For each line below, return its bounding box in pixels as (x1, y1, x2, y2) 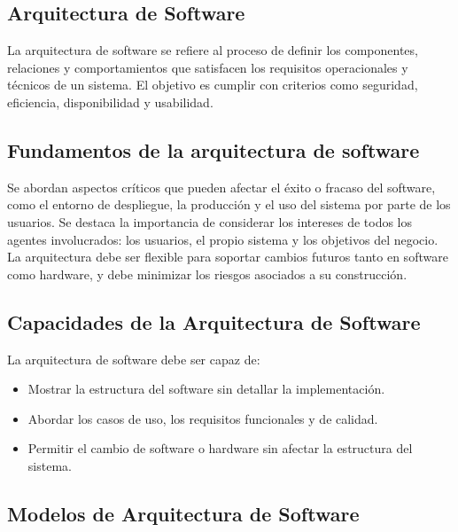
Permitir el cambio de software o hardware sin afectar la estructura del (27, 439, 413, 458)
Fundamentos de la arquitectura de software (7, 136, 420, 163)
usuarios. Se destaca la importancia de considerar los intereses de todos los (7, 212, 413, 231)
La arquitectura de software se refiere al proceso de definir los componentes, (7, 41, 418, 59)
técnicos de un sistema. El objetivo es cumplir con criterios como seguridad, (7, 75, 418, 94)
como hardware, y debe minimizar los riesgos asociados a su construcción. (7, 264, 408, 283)
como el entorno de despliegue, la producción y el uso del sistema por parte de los (7, 195, 451, 214)
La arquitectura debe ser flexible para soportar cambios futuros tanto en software (7, 247, 448, 266)
